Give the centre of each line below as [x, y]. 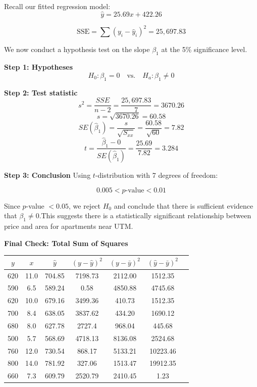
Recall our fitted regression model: [57, 6]
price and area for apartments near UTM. [69, 226]
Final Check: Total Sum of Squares [66, 243]
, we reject [85, 205]
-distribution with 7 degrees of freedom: [157, 175]
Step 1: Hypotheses [38, 67]
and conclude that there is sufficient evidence [184, 205]
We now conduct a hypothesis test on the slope [77, 49]
